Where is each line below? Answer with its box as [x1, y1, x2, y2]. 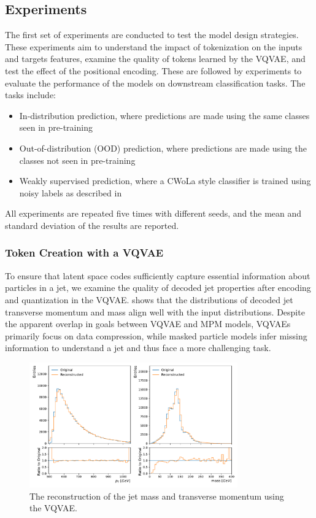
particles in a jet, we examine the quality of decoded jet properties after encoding [5, 281, 311, 294]
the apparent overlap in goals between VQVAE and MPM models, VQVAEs [5, 317, 291, 330]
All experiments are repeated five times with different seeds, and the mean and [5, 207, 302, 220]
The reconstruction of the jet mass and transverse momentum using [29, 489, 284, 502]
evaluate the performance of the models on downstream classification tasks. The [5, 76, 306, 89]
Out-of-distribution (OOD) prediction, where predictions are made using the [19, 141, 307, 154]
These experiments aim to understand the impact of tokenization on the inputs [5, 40, 303, 53]
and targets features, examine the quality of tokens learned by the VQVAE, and [5, 52, 306, 65]
